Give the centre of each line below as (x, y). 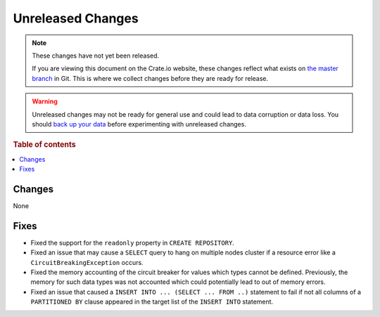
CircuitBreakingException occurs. (87, 262)
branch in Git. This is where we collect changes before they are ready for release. (150, 78)
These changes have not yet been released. (96, 56)
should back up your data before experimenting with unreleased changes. (139, 124)
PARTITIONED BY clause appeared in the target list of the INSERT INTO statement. (152, 302)
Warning (45, 101)
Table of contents (45, 145)
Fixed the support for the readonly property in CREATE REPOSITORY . (133, 242)
